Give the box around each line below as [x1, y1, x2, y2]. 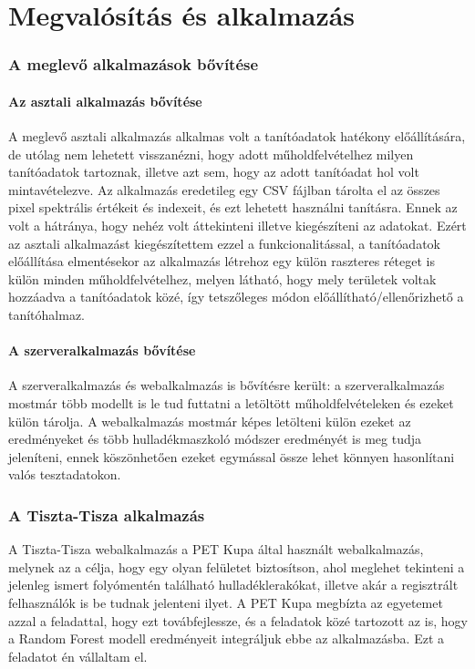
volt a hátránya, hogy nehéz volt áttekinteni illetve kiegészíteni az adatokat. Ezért [8, 215, 467, 234]
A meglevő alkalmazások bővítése [8, 53, 259, 76]
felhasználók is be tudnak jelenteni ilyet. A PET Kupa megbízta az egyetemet [8, 592, 443, 612]
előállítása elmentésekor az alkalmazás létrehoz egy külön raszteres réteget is [8, 252, 436, 271]
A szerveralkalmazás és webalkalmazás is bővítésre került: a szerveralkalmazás [8, 376, 445, 395]
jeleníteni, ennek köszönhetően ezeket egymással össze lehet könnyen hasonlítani [8, 447, 455, 466]
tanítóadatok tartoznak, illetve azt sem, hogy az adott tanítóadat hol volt [8, 162, 419, 181]
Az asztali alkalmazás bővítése [8, 91, 202, 110]
